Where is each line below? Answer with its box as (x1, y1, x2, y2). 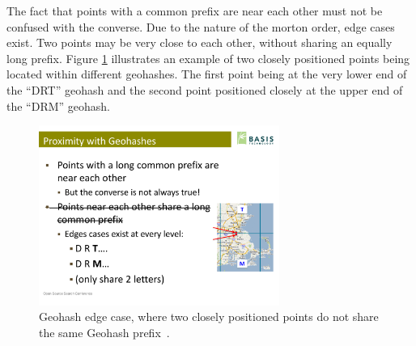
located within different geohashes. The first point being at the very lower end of (6, 65, 407, 82)
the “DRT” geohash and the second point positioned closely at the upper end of (6, 81, 403, 98)
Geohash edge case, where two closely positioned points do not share (39, 308, 379, 325)
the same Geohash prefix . (39, 323, 170, 340)
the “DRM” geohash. (6, 97, 111, 114)
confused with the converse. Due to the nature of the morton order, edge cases (6, 18, 395, 35)
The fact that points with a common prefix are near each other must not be (6, 2, 383, 19)
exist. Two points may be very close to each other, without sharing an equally (6, 34, 393, 51)
